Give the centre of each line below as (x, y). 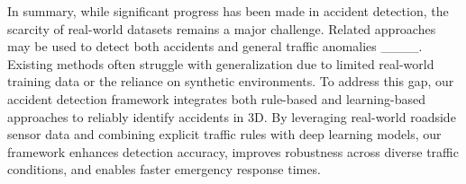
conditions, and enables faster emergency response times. (164, 169)
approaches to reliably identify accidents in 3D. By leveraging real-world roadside (232, 116)
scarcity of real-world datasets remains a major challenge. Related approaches (222, 28)
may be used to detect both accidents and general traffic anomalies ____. (215, 46)
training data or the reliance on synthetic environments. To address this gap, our (231, 81)
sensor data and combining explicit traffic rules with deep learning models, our (224, 134)
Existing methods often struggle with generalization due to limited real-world (221, 63)
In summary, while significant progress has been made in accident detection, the (228, 11)
